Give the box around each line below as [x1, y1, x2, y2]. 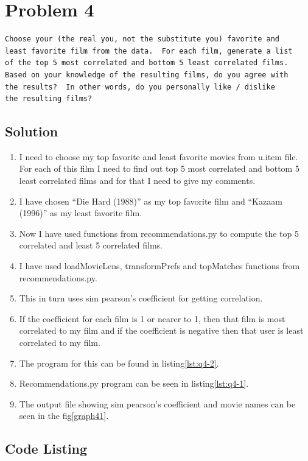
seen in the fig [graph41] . [19, 409, 109, 422]
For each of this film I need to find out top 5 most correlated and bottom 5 [19, 162, 299, 175]
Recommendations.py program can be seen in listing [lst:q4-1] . [19, 377, 249, 390]
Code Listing [5, 439, 88, 458]
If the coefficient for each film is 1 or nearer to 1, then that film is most [19, 312, 285, 325]
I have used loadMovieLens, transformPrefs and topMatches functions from [19, 259, 300, 272]
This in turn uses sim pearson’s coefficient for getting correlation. [19, 292, 263, 304]
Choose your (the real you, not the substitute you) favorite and [5, 35, 280, 44]
